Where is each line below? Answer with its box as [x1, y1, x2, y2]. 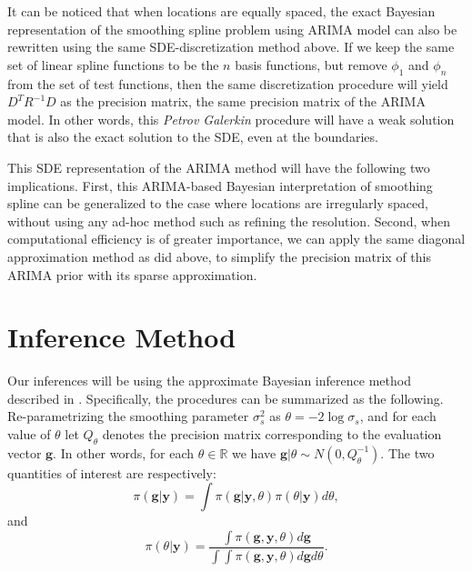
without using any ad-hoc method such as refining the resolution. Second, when [7, 211, 450, 230]
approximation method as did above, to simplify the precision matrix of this [7, 246, 431, 266]
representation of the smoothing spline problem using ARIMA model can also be [7, 19, 457, 38]
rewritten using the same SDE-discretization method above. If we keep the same [7, 37, 455, 56]
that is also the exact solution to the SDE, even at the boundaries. [7, 127, 378, 146]
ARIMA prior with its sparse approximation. [7, 265, 257, 284]
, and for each [359, 406, 437, 426]
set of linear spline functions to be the [7, 55, 219, 74]
